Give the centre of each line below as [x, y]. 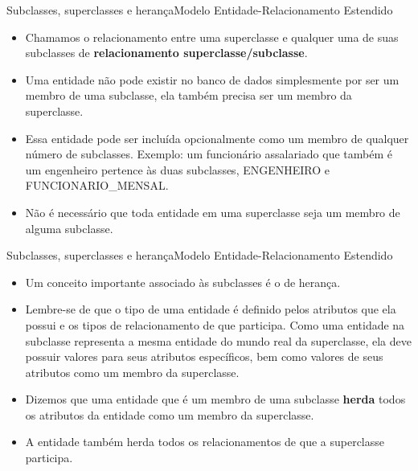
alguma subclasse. [69, 228]
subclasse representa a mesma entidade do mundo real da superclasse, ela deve [218, 340]
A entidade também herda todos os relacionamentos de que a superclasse [205, 442]
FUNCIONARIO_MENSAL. [97, 185]
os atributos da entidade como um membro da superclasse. [170, 414]
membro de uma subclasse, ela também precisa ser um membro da [189, 95]
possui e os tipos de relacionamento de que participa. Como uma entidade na [215, 324]
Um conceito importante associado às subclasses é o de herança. [183, 282]
